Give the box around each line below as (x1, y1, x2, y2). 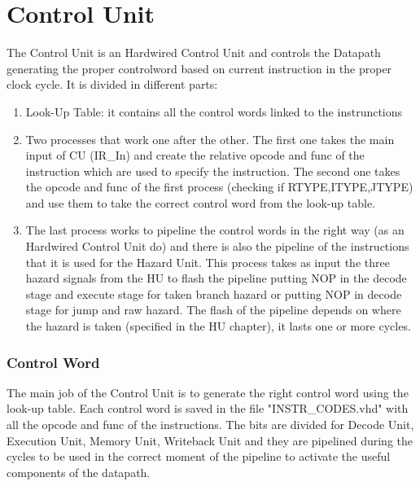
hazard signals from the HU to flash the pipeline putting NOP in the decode (25, 269, 407, 287)
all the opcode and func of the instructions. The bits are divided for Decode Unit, (7, 416, 414, 433)
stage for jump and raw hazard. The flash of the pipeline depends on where (25, 301, 401, 318)
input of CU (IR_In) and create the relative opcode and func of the (25, 147, 365, 164)
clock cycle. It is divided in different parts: (7, 76, 218, 93)
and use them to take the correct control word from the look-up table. (25, 194, 375, 211)
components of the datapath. (7, 463, 151, 480)
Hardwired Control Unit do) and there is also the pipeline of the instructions (25, 238, 409, 255)
